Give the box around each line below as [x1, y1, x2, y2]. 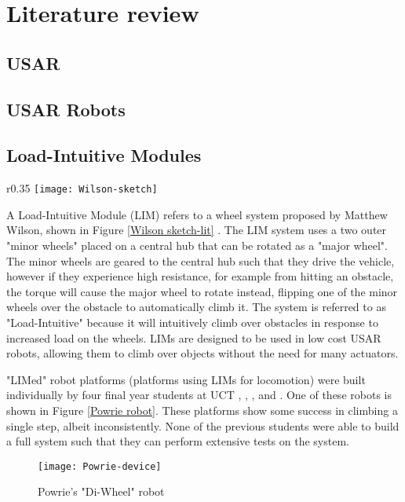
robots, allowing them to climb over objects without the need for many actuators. [6, 345, 399, 361]
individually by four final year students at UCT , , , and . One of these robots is [6, 387, 392, 403]
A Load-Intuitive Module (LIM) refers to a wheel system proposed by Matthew [6, 206, 388, 222]
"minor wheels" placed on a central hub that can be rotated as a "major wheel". [6, 236, 388, 253]
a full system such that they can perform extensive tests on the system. [6, 433, 349, 449]
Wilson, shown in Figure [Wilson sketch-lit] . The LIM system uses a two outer [6, 222, 387, 238]
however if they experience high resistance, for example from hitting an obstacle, [6, 268, 394, 284]
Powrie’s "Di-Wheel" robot [38, 483, 165, 500]
